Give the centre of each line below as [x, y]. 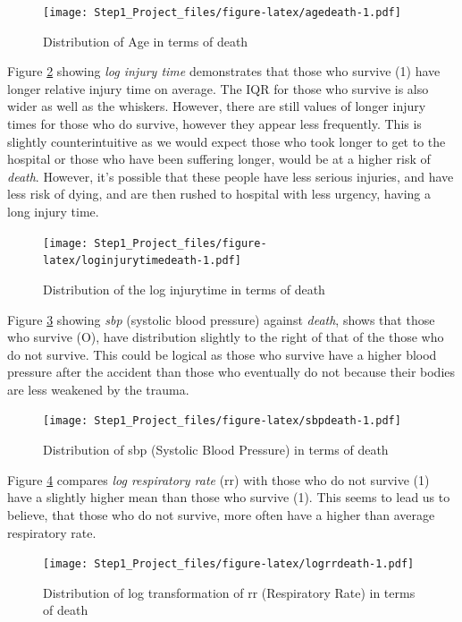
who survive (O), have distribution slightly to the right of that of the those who [226, 337]
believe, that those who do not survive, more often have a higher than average [221, 514]
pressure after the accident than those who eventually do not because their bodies [231, 372]
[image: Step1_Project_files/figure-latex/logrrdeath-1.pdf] [229, 564]
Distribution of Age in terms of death [146, 41]
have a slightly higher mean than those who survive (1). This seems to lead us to [229, 497]
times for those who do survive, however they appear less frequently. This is [214, 124]
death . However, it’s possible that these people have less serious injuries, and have [231, 176]
